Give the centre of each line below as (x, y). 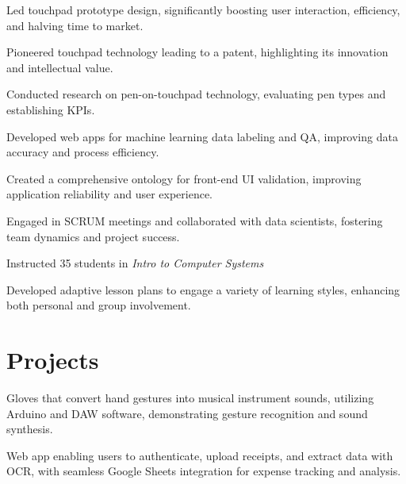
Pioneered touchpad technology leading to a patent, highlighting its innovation (197, 52)
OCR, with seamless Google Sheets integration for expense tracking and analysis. (204, 471)
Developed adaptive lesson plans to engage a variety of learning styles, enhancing (203, 289)
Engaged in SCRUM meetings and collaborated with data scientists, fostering (195, 220)
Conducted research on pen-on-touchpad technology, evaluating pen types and (196, 94)
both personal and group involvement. (99, 305)
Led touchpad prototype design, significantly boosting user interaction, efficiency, (203, 10)
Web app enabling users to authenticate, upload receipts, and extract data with (200, 455)
